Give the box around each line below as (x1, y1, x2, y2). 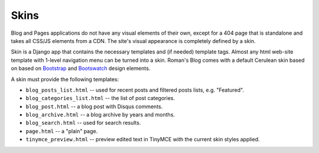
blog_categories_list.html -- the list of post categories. (25, 95, 175, 102)
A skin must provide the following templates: (11, 75, 119, 82)
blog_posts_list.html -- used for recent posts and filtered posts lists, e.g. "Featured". (25, 86, 245, 94)
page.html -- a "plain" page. (25, 127, 98, 135)
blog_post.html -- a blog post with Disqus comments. (25, 103, 163, 110)
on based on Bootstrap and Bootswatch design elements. (11, 65, 151, 72)
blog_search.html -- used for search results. (25, 119, 141, 127)
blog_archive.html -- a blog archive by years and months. (25, 111, 175, 118)
